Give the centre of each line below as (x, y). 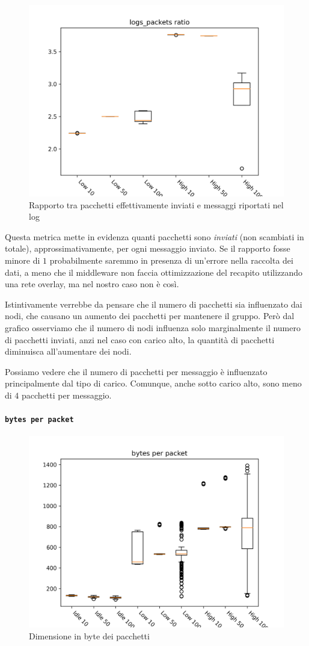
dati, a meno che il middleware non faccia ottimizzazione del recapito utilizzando (154, 272)
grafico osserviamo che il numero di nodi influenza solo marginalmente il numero (153, 327)
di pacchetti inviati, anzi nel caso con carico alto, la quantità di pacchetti (140, 339)
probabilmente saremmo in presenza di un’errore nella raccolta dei (171, 260)
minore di (23, 260)
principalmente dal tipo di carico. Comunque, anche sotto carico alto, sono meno (153, 383)
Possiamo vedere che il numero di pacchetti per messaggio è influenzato (136, 371)
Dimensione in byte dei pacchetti (89, 635)
